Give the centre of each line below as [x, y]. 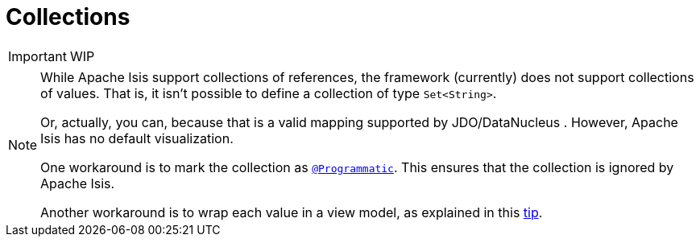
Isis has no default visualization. [137, 138]
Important [37, 56]
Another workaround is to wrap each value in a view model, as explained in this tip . [292, 212]
